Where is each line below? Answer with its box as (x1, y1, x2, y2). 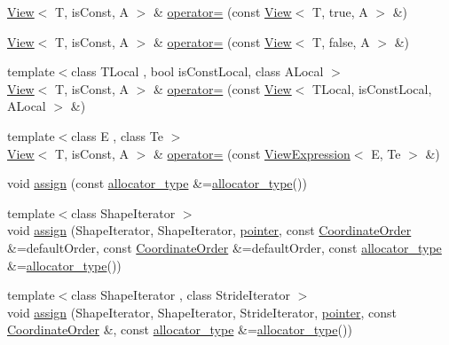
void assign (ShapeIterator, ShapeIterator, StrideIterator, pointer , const (7, 302, 397, 321)
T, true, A (312, 3, 368, 20)
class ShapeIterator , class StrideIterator (71, 286, 290, 304)
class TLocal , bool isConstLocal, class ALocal (71, 62, 324, 81)
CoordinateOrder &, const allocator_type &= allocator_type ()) (7, 320, 352, 339)
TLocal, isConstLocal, (312, 79, 432, 98)
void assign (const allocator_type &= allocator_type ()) (7, 174, 307, 192)
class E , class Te (71, 126, 163, 145)
